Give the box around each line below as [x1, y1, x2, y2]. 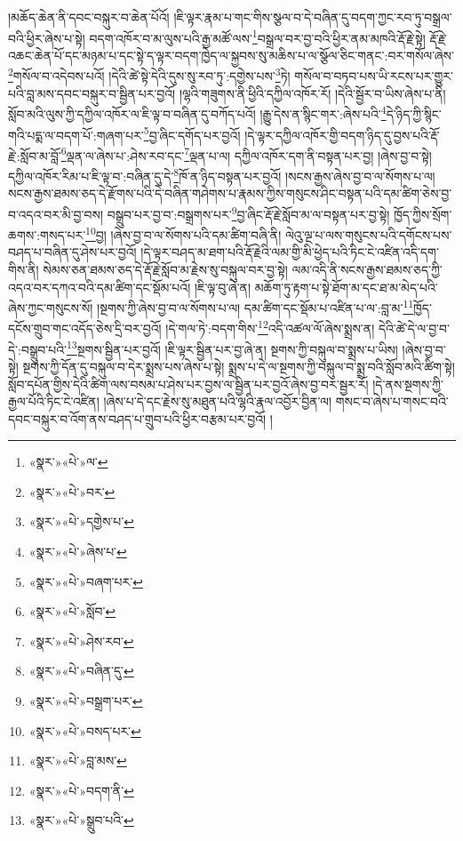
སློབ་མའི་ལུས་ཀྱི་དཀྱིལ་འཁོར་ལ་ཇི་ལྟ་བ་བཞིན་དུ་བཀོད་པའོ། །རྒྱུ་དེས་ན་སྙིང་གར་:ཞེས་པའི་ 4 [8, 102, 387, 123]
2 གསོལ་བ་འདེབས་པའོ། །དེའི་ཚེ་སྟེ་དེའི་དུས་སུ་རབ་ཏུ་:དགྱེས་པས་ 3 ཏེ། [8, 64, 291, 85]
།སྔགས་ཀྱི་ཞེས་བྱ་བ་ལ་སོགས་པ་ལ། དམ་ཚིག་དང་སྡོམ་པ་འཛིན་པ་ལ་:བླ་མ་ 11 [97, 296, 414, 316]
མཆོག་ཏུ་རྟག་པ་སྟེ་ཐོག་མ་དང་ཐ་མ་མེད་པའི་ [254, 277, 438, 296]
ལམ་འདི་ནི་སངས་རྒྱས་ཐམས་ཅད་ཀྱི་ [291, 260, 443, 278]
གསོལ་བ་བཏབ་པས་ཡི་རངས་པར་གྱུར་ [294, 67, 454, 85]
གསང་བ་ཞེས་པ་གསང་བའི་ [335, 392, 449, 411]
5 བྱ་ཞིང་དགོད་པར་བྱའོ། [143, 123, 241, 144]
